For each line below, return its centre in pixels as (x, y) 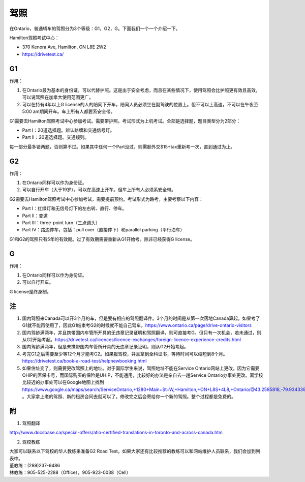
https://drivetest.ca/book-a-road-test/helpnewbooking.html (84, 361)
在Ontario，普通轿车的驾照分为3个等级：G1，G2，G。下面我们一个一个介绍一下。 (95, 28)
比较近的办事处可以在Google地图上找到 (63, 382)
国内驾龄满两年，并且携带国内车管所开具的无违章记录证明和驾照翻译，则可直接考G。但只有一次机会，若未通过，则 (142, 333)
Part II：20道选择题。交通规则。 (55, 137)
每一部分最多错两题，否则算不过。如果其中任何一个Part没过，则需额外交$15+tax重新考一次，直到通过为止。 (122, 146)
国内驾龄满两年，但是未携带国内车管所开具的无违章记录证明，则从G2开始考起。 (105, 347)
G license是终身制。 (30, 291)
